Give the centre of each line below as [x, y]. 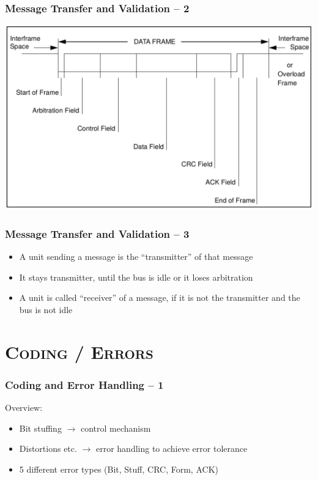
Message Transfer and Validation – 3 [97, 233]
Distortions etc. [48, 449]
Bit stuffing [40, 428]
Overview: [24, 408]
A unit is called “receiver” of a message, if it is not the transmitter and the [160, 297]
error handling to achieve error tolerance [172, 449]
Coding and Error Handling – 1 [84, 384]
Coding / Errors [79, 351]
